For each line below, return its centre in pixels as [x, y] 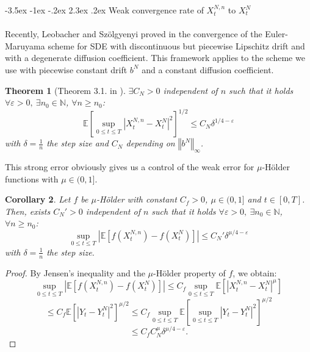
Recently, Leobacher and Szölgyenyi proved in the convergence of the [134, 34]
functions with [32, 178]
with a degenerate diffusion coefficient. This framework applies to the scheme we [155, 58]
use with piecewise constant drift [66, 69]
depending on [150, 143]
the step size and [77, 143]
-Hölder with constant [136, 199]
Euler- [276, 34]
